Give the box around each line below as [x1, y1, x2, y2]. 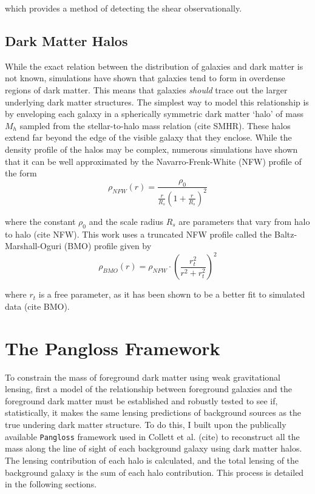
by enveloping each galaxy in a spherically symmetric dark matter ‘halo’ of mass [5, 107, 303, 120]
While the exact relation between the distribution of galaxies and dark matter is [5, 59, 303, 72]
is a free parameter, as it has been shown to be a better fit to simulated [38, 288, 305, 301]
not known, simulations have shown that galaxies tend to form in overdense [5, 72, 285, 84]
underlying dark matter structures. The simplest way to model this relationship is [5, 95, 309, 108]
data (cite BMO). [5, 299, 70, 312]
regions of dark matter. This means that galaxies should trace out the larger [5, 83, 288, 96]
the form [5, 167, 37, 179]
